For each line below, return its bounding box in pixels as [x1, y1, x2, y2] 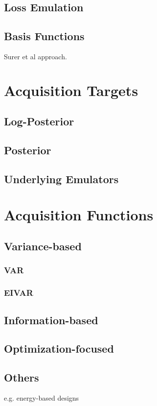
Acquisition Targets [4, 80, 138, 100]
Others [4, 370, 39, 385]
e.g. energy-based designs [4, 392, 79, 403]
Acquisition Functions [4, 205, 154, 225]
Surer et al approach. [4, 51, 67, 61]
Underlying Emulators [4, 171, 119, 186]
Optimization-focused [4, 341, 114, 356]
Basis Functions [4, 28, 85, 44]
